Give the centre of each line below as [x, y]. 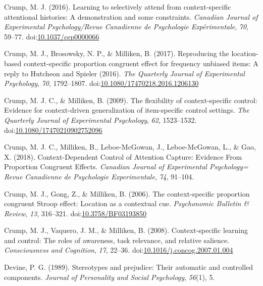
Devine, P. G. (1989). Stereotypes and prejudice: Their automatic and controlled [129, 267]
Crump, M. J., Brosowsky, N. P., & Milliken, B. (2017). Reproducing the [117, 53]
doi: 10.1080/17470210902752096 [53, 130]
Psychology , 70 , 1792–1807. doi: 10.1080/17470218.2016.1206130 [101, 83]
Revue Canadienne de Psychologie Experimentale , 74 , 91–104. [99, 176]
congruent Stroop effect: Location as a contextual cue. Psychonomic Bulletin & [127, 203]
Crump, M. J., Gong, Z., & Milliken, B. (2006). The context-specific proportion [127, 193]
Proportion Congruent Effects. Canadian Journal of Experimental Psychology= [126, 166]
